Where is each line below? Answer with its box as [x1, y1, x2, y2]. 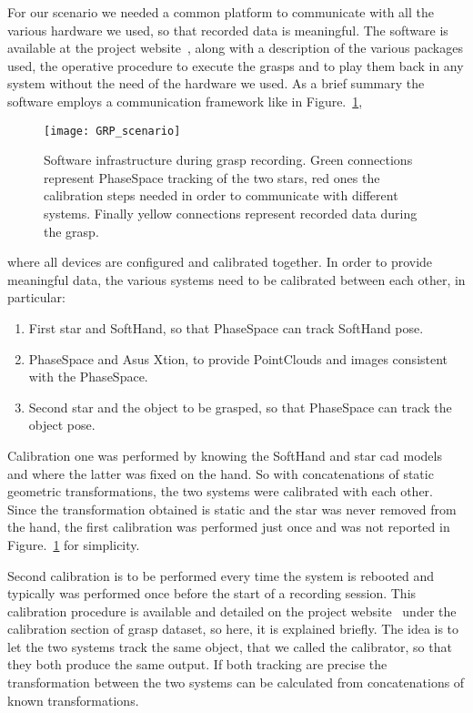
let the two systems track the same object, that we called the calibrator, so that [7, 637, 452, 656]
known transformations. [7, 690, 139, 709]
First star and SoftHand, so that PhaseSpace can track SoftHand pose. [28, 318, 424, 337]
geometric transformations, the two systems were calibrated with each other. [7, 482, 434, 501]
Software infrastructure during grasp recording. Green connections [44, 150, 413, 169]
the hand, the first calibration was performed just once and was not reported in [7, 517, 450, 536]
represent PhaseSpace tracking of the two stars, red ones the [44, 168, 380, 187]
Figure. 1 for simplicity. [7, 535, 140, 554]
